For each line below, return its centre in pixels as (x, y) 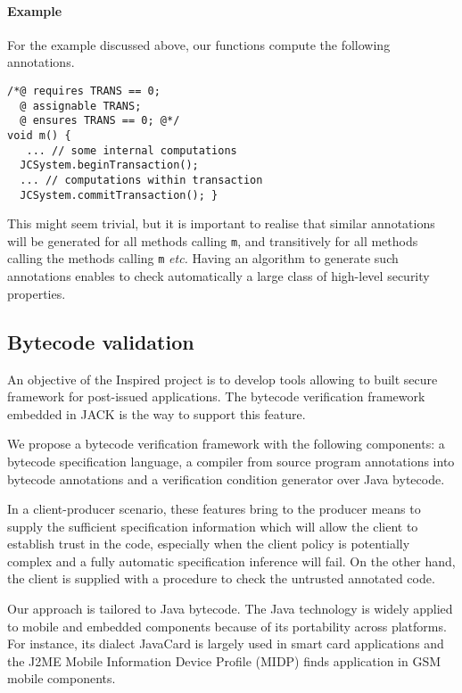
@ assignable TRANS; (81, 106)
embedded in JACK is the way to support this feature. (157, 413)
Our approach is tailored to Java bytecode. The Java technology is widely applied (230, 609)
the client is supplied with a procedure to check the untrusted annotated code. (221, 578)
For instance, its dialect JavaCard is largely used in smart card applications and (226, 643)
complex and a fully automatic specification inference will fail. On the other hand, (231, 561)
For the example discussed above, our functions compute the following (199, 44)
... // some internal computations (132, 150)
